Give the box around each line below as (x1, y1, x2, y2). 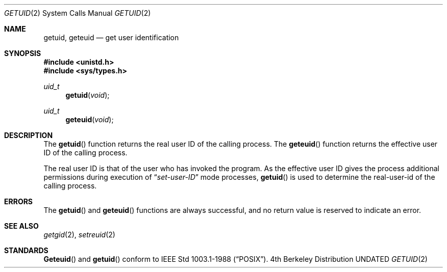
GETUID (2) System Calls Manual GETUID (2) (4, 9, 151, 17)
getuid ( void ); (65, 91, 110, 99)
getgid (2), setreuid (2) (43, 230, 115, 239)
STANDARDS (4, 246, 48, 255)
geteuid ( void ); (65, 115, 114, 124)
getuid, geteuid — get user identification (43, 33, 179, 42)
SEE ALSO (4, 222, 39, 230)
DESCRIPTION (4, 131, 53, 140)
